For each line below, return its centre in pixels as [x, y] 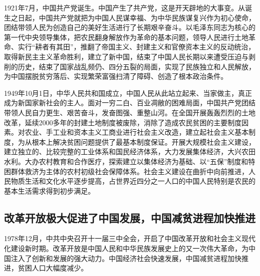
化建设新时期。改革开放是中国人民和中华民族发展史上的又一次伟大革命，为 [126, 248]
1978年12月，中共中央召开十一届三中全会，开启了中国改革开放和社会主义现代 [130, 238]
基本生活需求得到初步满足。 [49, 190]
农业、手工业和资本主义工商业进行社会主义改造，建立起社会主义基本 [136, 132]
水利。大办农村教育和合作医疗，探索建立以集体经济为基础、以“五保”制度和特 [130, 161]
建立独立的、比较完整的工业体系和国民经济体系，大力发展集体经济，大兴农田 [130, 151]
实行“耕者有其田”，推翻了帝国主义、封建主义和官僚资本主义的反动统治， [136, 47]
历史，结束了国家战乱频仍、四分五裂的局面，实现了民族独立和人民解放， [136, 66]
